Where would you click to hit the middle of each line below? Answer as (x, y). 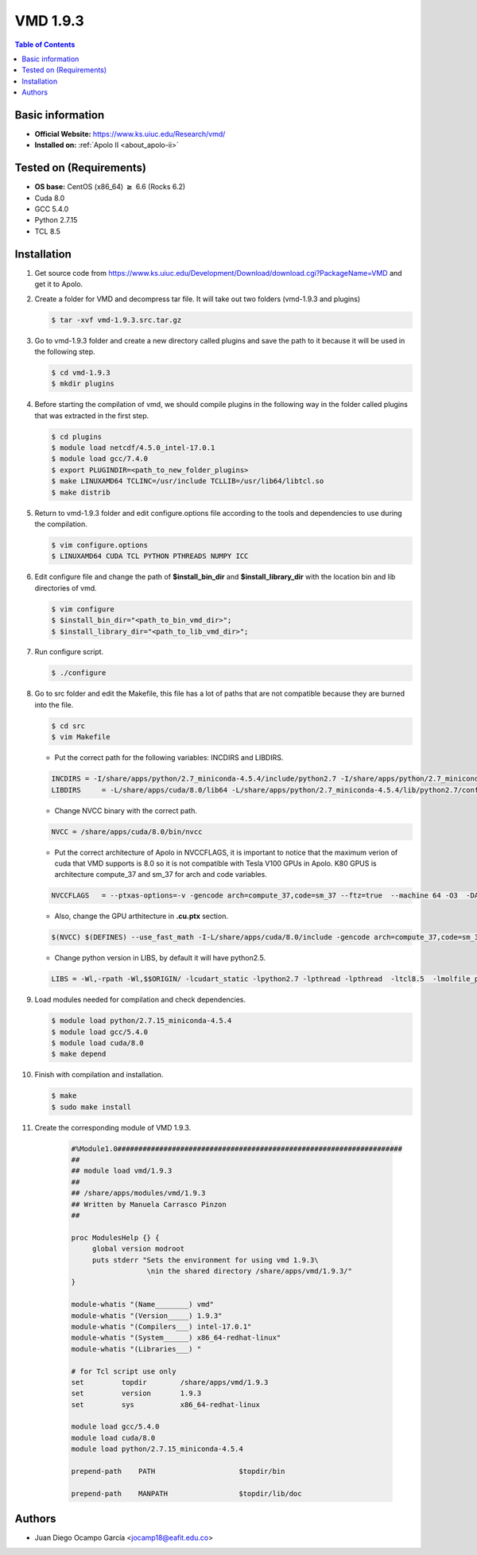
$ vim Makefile (81, 737)
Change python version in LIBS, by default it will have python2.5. (160, 958)
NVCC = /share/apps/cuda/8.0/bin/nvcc (127, 832)
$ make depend (79, 1054)
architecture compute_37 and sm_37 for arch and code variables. (161, 874)
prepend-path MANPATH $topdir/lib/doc (186, 1493)
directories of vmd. (66, 587)
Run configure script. (69, 652)
